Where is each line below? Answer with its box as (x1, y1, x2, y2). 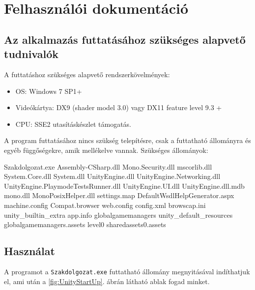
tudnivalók (4, 46, 59, 61)
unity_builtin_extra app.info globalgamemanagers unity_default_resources (4, 209, 233, 220)
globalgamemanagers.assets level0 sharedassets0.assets (4, 219, 166, 230)
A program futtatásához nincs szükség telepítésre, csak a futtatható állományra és (4, 135, 251, 145)
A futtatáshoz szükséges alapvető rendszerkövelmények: (4, 69, 170, 79)
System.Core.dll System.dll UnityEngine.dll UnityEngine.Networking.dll (4, 171, 221, 181)
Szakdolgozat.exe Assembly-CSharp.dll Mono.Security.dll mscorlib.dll (4, 161, 212, 172)
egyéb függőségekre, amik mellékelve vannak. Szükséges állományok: (4, 145, 208, 155)
